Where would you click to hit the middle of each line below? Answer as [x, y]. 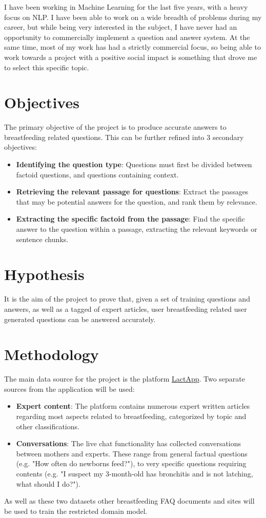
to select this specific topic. [47, 67]
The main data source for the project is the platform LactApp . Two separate [125, 379]
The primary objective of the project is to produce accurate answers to [115, 127]
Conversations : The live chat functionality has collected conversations [129, 443]
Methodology [52, 354]
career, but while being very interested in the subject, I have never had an [121, 27]
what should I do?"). [48, 483]
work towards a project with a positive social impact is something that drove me [131, 57]
